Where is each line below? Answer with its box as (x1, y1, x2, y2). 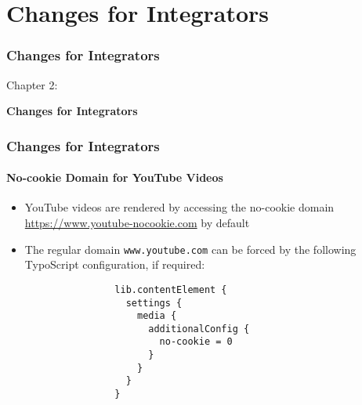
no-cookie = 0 (159, 336, 233, 348)
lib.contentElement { (114, 284, 227, 295)
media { (136, 310, 177, 322)
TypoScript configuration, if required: (24, 256, 205, 273)
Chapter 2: (6, 76, 58, 92)
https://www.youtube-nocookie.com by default (24, 215, 250, 231)
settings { (125, 297, 183, 309)
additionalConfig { (148, 323, 250, 334)
